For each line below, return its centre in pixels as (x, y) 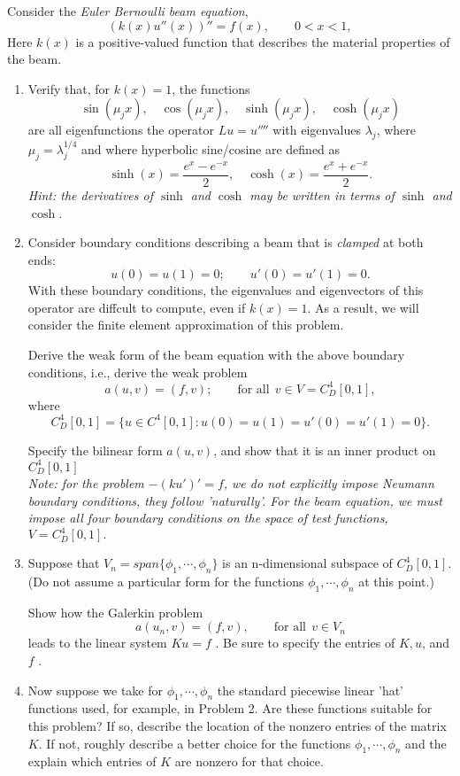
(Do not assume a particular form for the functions (166, 582)
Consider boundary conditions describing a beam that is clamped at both (226, 242)
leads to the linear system (97, 643)
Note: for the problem (86, 482)
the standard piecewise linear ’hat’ (310, 690)
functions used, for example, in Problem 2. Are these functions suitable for (230, 708)
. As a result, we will (363, 307)
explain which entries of (92, 761)
